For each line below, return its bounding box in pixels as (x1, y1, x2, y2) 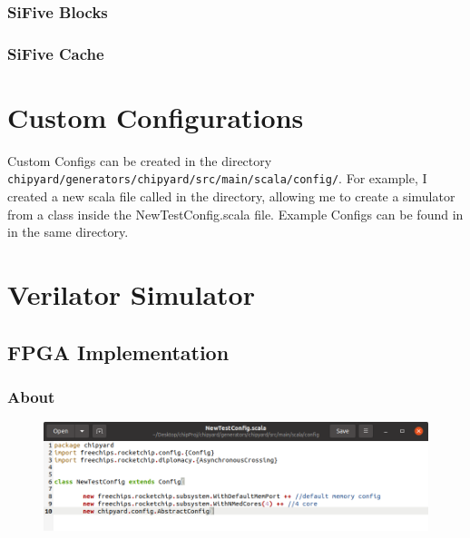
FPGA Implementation (7, 337, 230, 366)
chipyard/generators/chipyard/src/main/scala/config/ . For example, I (7, 169, 427, 188)
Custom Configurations (7, 98, 304, 135)
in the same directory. (7, 222, 129, 241)
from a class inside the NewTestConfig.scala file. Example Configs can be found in (7, 204, 464, 223)
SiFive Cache (7, 42, 104, 64)
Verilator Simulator (7, 276, 255, 313)
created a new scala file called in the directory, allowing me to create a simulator (7, 187, 455, 206)
